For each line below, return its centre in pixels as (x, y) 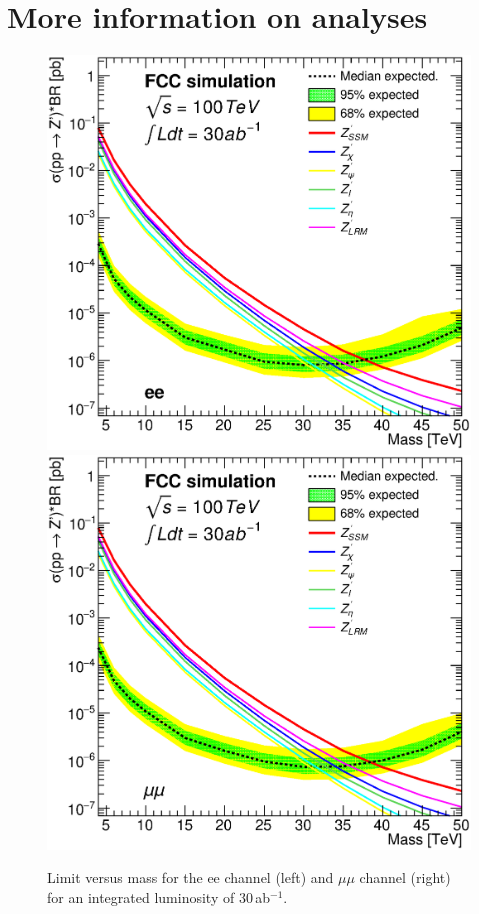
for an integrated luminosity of (141, 896)
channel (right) (405, 877)
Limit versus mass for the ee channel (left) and (190, 877)
